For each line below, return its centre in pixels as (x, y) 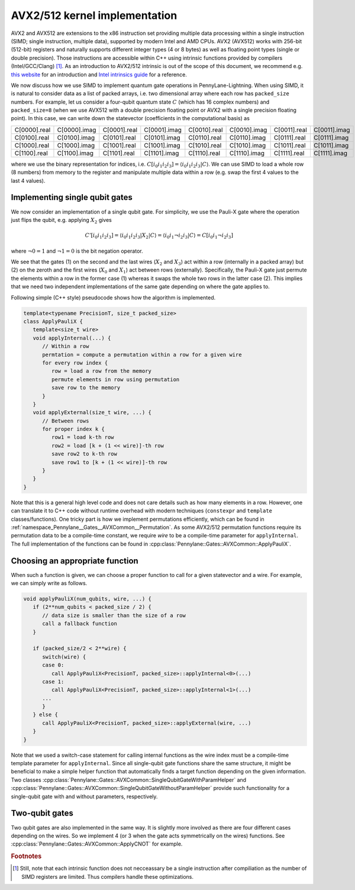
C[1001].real (119, 145)
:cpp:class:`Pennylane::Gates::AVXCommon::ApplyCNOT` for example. (97, 844)
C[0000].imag (77, 130)
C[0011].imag (332, 130)
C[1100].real (31, 153)
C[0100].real (32, 137)
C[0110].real (205, 137)
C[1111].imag (331, 153)
